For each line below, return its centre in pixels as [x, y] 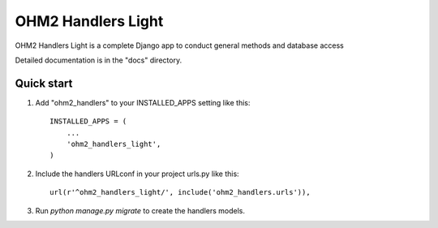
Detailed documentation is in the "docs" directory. [99, 60]
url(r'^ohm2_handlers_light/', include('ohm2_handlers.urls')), [180, 192]
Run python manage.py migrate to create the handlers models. [140, 210]
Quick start [44, 83]
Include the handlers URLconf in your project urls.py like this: [137, 174]
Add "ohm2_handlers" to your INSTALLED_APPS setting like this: [143, 102]
